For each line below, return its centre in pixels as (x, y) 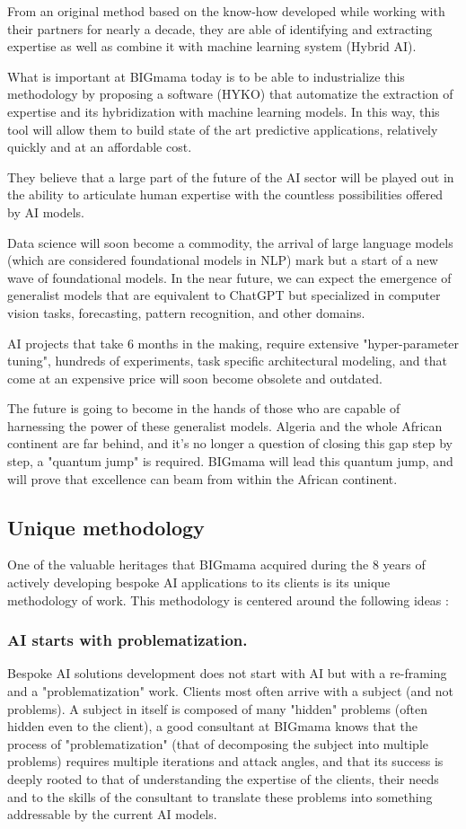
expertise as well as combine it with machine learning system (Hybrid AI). (212, 46)
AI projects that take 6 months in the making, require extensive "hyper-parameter (233, 343)
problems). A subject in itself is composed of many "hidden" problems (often (217, 708)
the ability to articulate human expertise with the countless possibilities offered (225, 194)
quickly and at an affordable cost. (100, 147)
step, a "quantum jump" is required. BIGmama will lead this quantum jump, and (230, 461)
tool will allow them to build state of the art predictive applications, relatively (223, 129)
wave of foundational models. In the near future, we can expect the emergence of (229, 277)
